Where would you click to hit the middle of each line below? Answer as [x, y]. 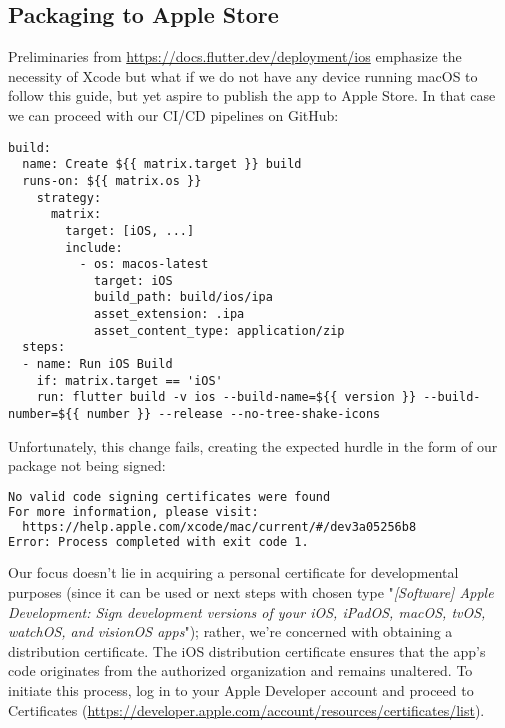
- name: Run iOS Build [97, 364]
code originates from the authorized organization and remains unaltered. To [240, 670]
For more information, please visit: [133, 511]
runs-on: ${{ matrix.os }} [112, 180]
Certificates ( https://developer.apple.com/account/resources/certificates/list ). [246, 709]
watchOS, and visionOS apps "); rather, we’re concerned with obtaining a [230, 631]
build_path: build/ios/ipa [183, 297]
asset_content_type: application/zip [219, 330]
